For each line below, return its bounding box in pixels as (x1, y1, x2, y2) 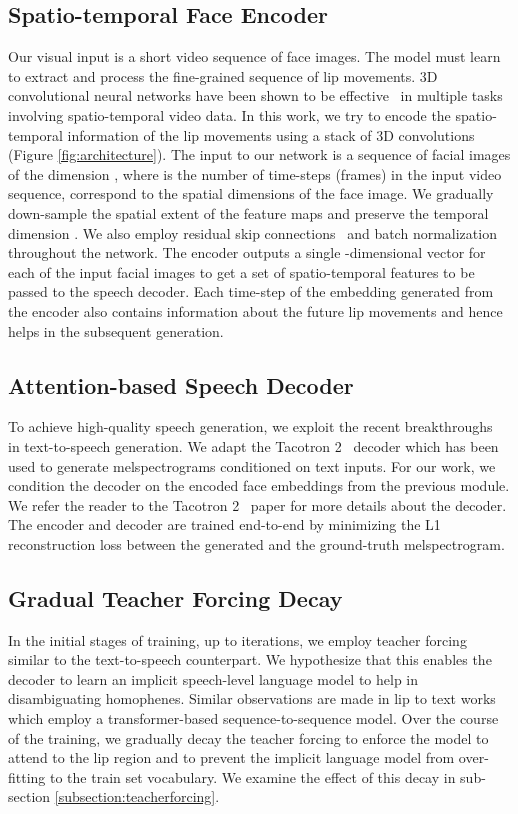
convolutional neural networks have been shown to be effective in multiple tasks (8, 85, 503, 106)
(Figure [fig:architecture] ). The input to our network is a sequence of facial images (8, 144, 511, 165)
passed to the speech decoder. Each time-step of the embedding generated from (8, 281, 494, 302)
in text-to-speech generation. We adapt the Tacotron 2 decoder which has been (8, 435, 499, 456)
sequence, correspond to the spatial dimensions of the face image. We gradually (8, 183, 494, 204)
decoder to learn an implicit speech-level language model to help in (8, 668, 419, 689)
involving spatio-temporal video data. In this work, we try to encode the (8, 104, 451, 125)
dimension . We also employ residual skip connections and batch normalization (8, 222, 497, 243)
